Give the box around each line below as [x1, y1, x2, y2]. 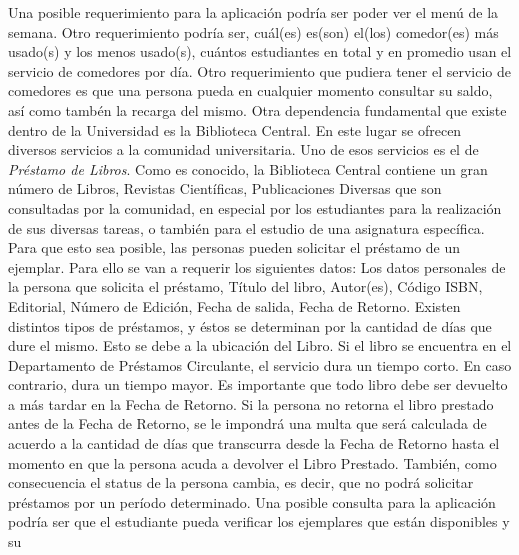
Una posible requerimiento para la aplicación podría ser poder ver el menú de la [8, 2, 499, 22]
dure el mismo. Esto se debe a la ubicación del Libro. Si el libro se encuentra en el [8, 335, 512, 356]
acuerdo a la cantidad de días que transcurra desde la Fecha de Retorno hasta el [8, 433, 500, 454]
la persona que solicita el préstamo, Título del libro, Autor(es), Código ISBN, [8, 276, 483, 297]
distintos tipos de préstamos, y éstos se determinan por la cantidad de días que [8, 315, 492, 336]
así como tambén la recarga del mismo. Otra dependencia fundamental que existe [8, 99, 507, 120]
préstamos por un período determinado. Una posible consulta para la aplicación [8, 491, 496, 512]
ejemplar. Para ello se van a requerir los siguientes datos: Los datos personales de [8, 256, 506, 277]
